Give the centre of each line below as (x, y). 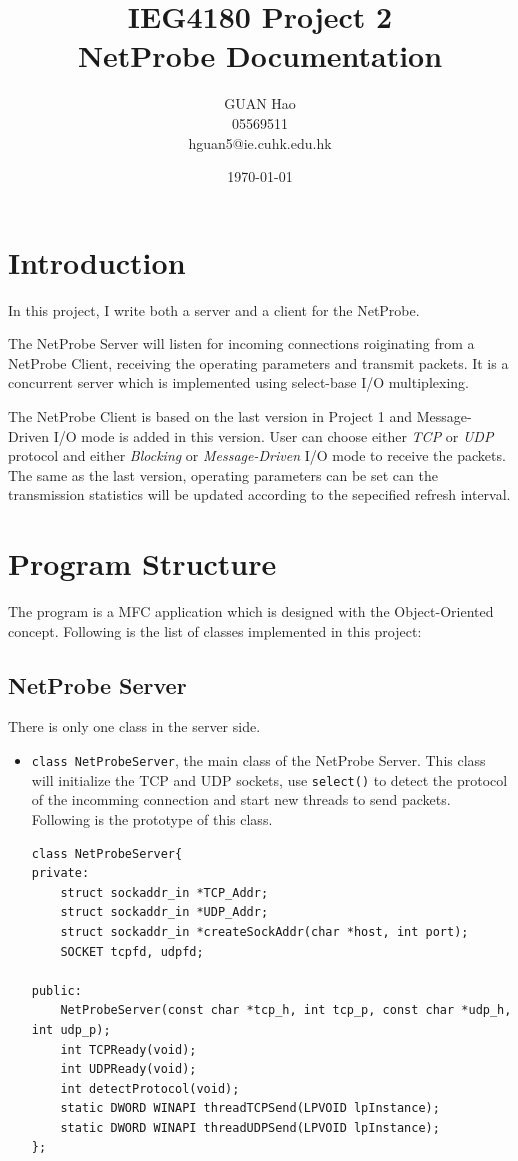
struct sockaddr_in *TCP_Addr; (164, 892)
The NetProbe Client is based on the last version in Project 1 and (210, 416)
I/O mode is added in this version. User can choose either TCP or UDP (273, 435)
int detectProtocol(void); (150, 1088)
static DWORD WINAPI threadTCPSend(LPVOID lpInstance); (250, 1108)
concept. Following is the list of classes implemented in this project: (215, 630)
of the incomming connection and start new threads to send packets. (241, 799)
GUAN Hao (260, 103)
